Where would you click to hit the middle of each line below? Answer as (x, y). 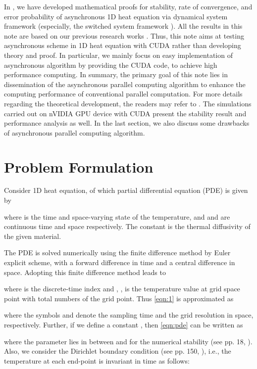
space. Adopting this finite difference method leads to (85, 272)
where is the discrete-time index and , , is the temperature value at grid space (122, 289)
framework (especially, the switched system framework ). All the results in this (123, 26)
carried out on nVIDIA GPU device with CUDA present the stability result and (125, 113)
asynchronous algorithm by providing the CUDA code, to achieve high (111, 65)
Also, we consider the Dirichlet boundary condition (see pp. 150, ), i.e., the (118, 351)
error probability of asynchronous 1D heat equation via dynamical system (116, 16)
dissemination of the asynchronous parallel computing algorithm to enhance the (125, 84)
